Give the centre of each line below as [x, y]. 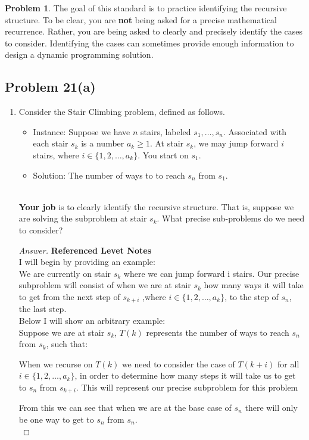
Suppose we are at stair [62, 332]
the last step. [43, 309]
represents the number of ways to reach [218, 332]
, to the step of [252, 296]
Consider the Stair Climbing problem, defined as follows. [122, 112]
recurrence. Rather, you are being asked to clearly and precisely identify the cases [154, 31]
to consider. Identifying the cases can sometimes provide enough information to [149, 43]
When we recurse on [56, 363]
